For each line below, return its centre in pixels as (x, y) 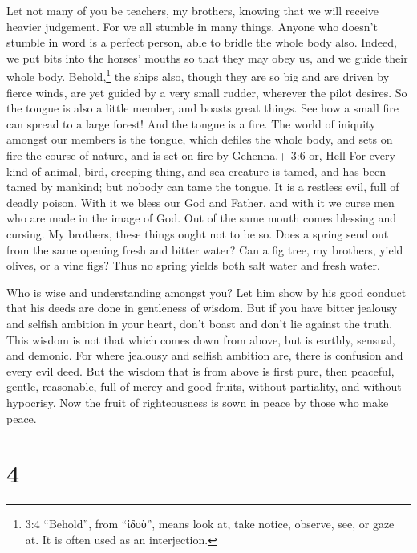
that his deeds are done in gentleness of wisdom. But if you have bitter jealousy (202, 308)
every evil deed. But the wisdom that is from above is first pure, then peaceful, (200, 370)
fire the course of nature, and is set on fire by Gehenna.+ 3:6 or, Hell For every (201, 155)
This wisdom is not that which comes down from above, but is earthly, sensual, (201, 339)
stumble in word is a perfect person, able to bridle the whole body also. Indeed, (202, 42)
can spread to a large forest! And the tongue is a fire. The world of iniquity (191, 123)
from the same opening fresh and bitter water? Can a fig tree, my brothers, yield (205, 249)
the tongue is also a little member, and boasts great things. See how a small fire (202, 108)
